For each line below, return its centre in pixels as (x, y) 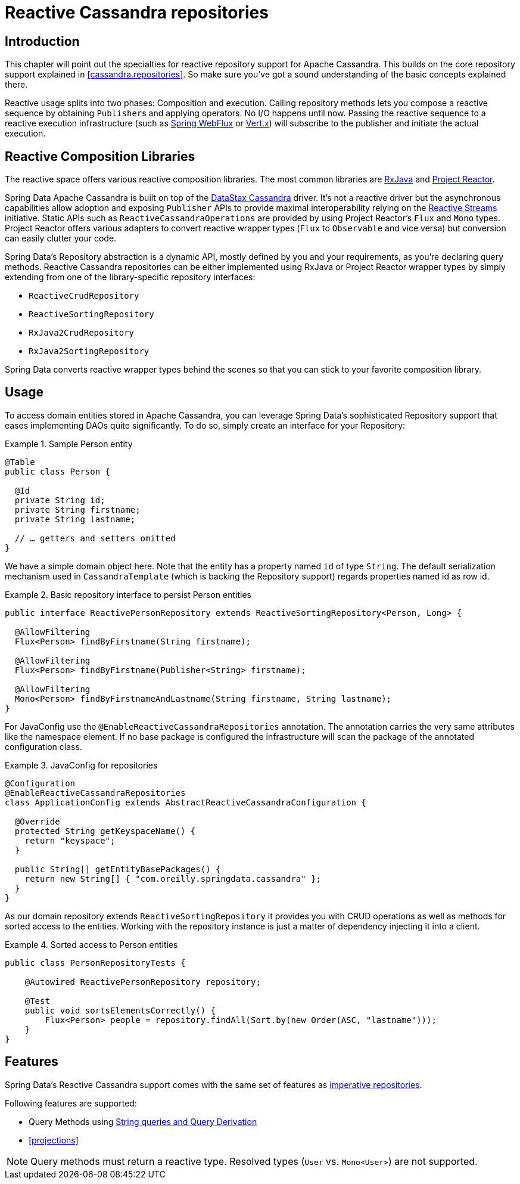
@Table (20, 462)
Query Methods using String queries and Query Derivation (143, 1121)
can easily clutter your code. (61, 238)
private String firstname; (77, 509)
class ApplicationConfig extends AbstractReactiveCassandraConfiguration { (186, 802)
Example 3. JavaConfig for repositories (81, 765)
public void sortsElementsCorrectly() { (120, 1010)
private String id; (60, 500)
